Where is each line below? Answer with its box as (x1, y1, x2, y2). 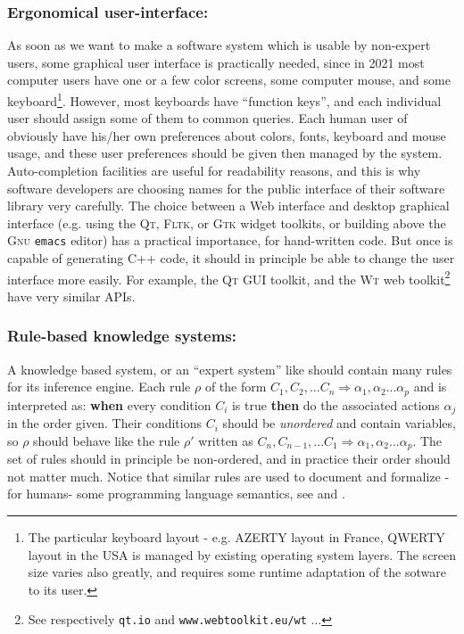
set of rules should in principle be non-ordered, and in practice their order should (7, 449, 451, 468)
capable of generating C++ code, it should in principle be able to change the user (7, 249, 455, 268)
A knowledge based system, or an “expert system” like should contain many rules (7, 359, 452, 378)
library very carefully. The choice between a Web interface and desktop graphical (7, 196, 450, 215)
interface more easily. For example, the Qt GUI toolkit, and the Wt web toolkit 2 (7, 267, 451, 288)
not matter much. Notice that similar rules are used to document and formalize (7, 466, 441, 485)
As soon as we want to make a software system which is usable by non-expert (7, 36, 431, 54)
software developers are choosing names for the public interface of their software (7, 178, 445, 197)
